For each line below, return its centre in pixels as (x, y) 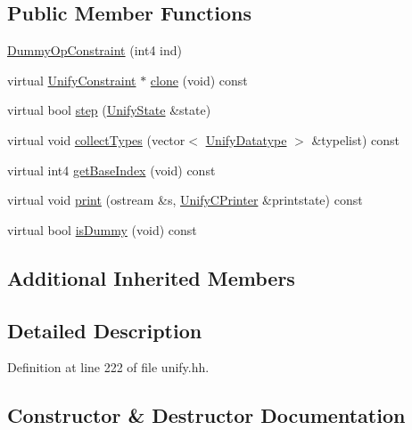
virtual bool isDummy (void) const (102, 229)
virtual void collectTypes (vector (96, 139)
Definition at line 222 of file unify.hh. (108, 367)
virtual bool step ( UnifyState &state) (109, 110)
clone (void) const (199, 80)
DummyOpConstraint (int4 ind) (95, 50)
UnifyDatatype (246, 139)
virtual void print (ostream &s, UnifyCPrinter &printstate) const (185, 200)
